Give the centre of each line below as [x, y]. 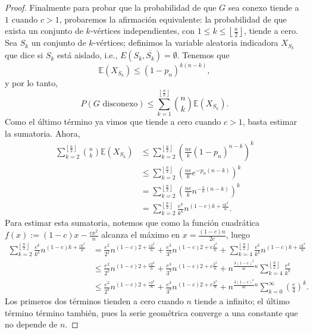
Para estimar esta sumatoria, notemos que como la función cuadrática [132, 223]
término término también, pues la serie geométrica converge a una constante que [151, 312]
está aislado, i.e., [87, 55]
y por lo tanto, [32, 83]
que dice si [24, 55]
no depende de [31, 324]
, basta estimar [270, 122]
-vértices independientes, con [143, 31]
